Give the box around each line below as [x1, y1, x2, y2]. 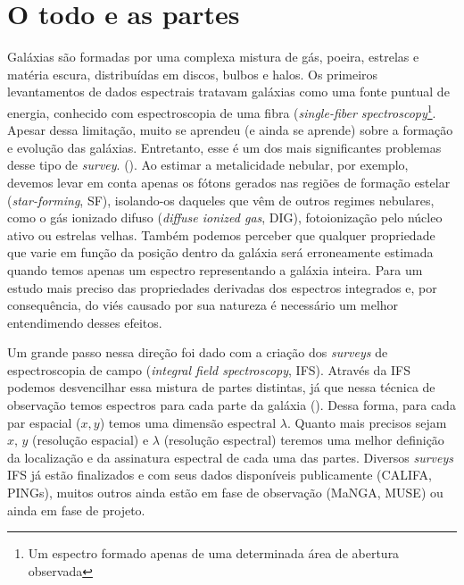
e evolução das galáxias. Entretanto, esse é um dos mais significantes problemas [7, 138, 442, 156]
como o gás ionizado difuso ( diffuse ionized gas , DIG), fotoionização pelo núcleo [7, 208, 443, 227]
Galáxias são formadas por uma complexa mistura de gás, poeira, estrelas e [7, 47, 419, 66]
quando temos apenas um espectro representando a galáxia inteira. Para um [7, 260, 423, 279]
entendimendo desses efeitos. [7, 313, 162, 331]
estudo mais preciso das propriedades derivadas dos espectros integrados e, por [7, 278, 437, 297]
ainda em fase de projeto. [7, 500, 145, 519]
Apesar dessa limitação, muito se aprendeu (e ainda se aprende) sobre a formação [7, 121, 453, 139]
